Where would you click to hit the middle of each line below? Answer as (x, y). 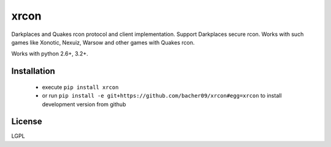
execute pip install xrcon (80, 87)
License (27, 122)
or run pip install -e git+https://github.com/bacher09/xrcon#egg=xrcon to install (162, 96)
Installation (33, 71)
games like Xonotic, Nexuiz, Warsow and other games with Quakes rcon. (103, 42)
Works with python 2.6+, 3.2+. (50, 54)
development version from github (84, 104)
